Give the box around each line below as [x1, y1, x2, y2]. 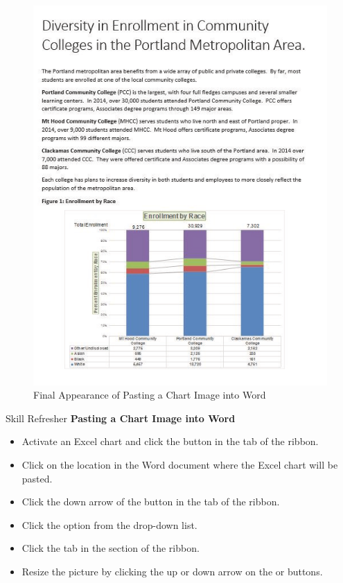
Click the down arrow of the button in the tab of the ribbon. [21, 494, 280, 509]
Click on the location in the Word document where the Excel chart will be [21, 457, 338, 471]
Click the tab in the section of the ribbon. [21, 541, 200, 555]
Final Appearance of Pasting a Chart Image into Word [33, 388, 266, 402]
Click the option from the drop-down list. [21, 517, 197, 532]
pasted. [21, 471, 53, 485]
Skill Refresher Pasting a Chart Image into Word [6, 410, 236, 425]
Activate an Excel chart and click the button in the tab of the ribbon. [21, 434, 319, 449]
